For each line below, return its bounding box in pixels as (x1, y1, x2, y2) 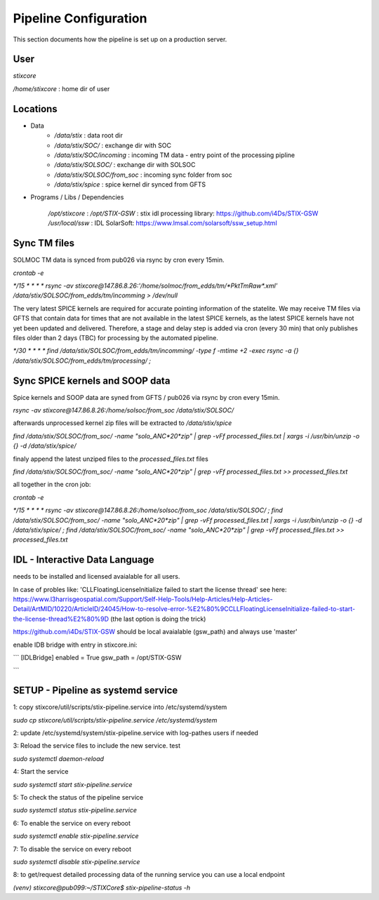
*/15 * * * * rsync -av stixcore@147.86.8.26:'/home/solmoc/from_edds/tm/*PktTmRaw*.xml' (13, 281, 278, 290)
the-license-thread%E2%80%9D (13, 614, 109, 623)
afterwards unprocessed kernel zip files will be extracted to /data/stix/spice (13, 419, 232, 427)
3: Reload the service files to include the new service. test (13, 741, 181, 750)
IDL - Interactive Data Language (13, 554, 154, 566)
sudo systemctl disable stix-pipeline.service (13, 857, 140, 866)
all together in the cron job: (13, 481, 91, 489)
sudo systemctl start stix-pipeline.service (13, 780, 133, 788)
